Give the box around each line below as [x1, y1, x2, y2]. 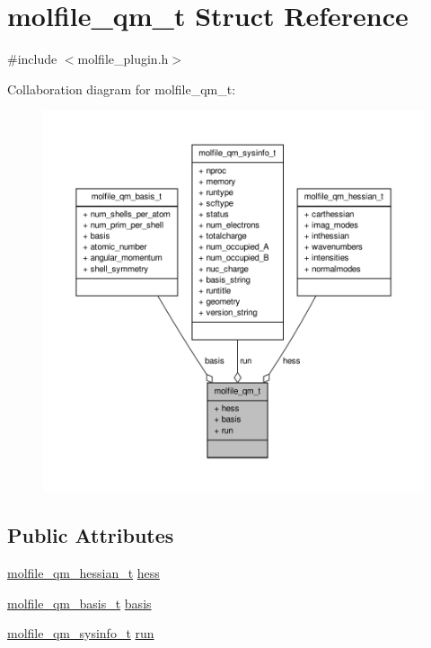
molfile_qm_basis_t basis [7, 593, 152, 612]
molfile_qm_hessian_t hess [7, 564, 160, 582]
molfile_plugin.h [77, 49, 169, 68]
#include [7, 49, 57, 68]
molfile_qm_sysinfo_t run [7, 624, 154, 643]
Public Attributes [7, 521, 174, 549]
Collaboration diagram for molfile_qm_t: [7, 79, 236, 98]
